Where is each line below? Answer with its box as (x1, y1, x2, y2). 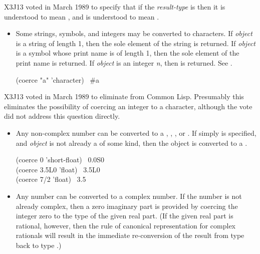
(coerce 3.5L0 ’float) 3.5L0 (16, 164, 100, 174)
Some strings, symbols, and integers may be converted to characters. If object (16, 28, 252, 39)
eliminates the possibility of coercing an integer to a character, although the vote (4, 101, 252, 111)
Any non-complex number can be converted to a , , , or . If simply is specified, (16, 127, 256, 138)
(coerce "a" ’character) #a (16, 74, 99, 85)
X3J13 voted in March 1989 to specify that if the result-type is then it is (4, 2, 225, 12)
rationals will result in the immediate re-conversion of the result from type (16, 230, 244, 240)
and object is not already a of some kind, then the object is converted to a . (16, 137, 247, 148)
